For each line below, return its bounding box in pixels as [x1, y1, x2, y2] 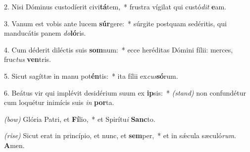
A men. [4, 140, 25, 150]
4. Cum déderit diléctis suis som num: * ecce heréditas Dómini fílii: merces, [4, 44, 233, 54]
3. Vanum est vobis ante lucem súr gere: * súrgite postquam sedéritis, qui [4, 18, 227, 28]
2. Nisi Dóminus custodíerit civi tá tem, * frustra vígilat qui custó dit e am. [4, 1, 226, 11]
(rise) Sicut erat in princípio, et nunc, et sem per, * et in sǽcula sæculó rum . [4, 130, 236, 141]
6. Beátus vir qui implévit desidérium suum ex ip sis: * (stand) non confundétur [4, 87, 247, 98]
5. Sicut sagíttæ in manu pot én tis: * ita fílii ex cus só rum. [4, 70, 178, 81]
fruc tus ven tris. [4, 54, 51, 64]
